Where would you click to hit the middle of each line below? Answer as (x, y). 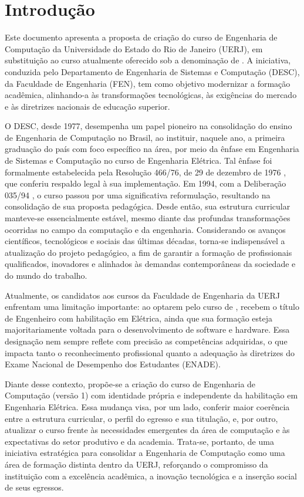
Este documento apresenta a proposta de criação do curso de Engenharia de (141, 37)
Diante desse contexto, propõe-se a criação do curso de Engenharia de (130, 383)
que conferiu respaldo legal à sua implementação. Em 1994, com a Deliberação (146, 183)
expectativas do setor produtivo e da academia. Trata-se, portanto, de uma (139, 441)
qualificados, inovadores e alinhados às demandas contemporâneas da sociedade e (150, 264)
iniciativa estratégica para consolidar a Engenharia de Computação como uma (145, 453)
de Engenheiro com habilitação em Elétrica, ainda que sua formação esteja (139, 318)
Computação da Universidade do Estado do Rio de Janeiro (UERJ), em (134, 48)
